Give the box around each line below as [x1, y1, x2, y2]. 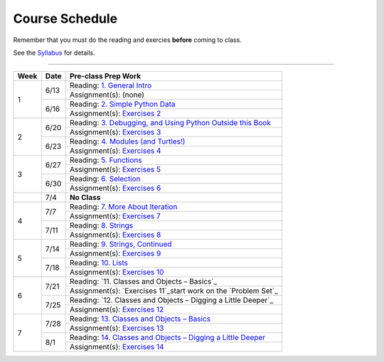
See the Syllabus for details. [13, 48, 95, 57]
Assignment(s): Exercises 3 [69, 127, 161, 137]
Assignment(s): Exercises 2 [69, 109, 161, 119]
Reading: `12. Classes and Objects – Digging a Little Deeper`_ [69, 295, 274, 305]
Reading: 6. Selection [69, 174, 142, 184]
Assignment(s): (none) [69, 90, 145, 100]
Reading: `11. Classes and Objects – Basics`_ [69, 277, 217, 287]
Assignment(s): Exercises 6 [69, 183, 161, 193]
